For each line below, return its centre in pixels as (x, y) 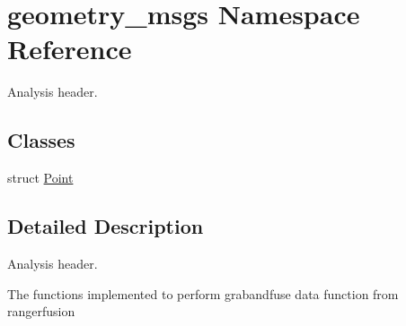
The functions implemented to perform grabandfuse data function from (203, 293)
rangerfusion (41, 311)
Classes (41, 140)
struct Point (40, 178)
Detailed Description (106, 226)
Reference (70, 49)
